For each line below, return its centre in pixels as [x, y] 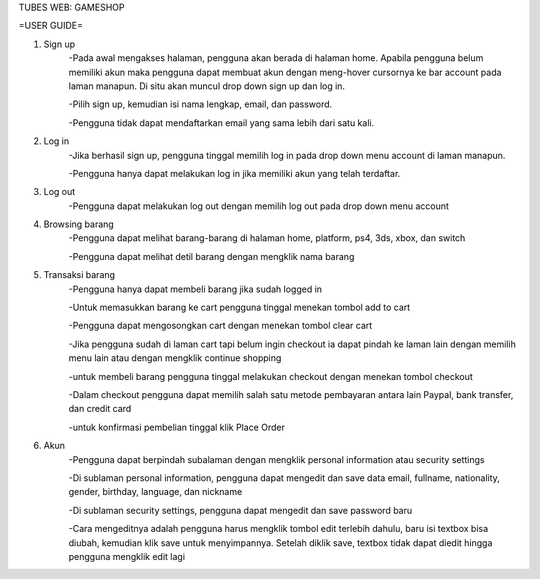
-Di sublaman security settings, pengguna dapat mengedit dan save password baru [240, 510]
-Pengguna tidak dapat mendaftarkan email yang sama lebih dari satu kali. [221, 122]
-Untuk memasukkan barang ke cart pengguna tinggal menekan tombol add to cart [239, 307]
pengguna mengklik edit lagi [126, 556]
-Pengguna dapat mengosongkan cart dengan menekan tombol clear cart [220, 326]
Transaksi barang [79, 275]
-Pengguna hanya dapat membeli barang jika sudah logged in [195, 289]
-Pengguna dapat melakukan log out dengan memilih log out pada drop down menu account [259, 206]
